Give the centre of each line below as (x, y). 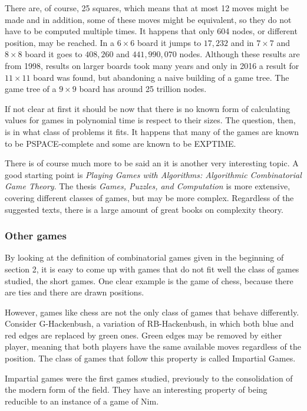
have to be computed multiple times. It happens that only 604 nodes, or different (151, 31)
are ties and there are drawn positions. (75, 292)
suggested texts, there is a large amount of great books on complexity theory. (144, 209)
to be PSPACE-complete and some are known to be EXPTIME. (121, 143)
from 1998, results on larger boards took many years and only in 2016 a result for (152, 65)
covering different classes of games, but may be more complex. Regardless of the (149, 197)
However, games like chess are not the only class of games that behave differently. (152, 312)
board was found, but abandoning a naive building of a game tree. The (161, 77)
